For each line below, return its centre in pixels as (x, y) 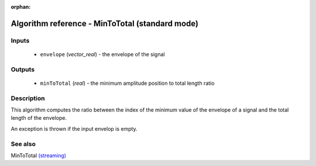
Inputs (20, 40)
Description (28, 98)
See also (23, 144)
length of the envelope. (39, 118)
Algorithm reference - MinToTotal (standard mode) (105, 23)
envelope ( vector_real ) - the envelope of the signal (102, 54)
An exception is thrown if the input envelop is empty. (74, 129)
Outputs (23, 69)
